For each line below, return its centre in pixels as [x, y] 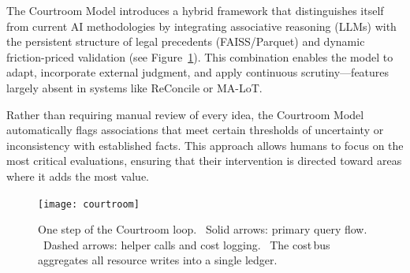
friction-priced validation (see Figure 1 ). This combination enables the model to [200, 56]
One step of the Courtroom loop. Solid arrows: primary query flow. [203, 229]
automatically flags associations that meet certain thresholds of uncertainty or [195, 130]
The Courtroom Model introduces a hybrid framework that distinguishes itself [195, 10]
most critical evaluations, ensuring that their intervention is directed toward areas [204, 161]
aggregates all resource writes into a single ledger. [158, 260]
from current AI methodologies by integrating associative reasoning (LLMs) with [201, 26]
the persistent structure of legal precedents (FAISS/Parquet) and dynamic [186, 41]
